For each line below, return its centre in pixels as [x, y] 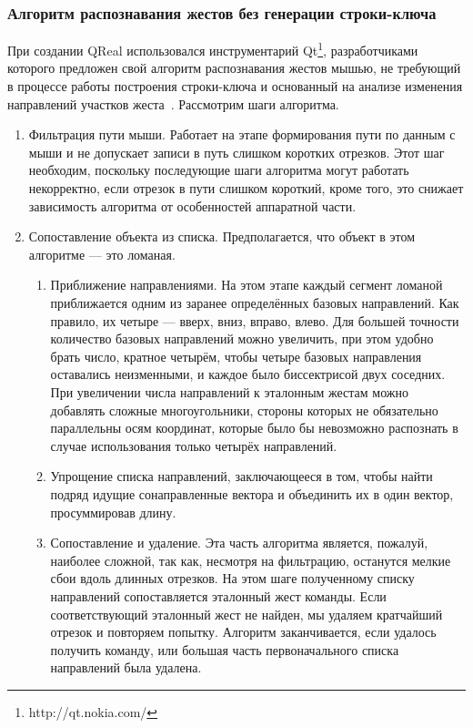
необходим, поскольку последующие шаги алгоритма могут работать [219, 170]
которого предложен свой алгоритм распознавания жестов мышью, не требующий [234, 68]
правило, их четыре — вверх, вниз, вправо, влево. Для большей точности [255, 320]
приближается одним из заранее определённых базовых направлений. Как [255, 302]
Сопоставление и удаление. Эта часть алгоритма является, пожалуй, [239, 543]
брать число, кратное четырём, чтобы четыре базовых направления [236, 356]
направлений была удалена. [126, 667]
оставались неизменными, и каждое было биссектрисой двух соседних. [248, 374]
